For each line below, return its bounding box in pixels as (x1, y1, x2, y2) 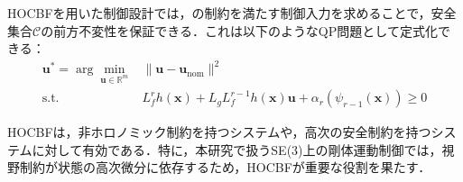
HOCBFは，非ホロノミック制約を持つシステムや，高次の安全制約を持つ (7, 123, 431, 141)
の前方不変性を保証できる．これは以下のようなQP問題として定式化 (41, 21, 438, 40)
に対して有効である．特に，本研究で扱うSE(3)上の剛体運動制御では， (32, 140, 442, 159)
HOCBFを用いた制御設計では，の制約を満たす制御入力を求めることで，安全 (7, 4, 457, 22)
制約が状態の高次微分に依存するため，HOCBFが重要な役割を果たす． (19, 158, 431, 177)
